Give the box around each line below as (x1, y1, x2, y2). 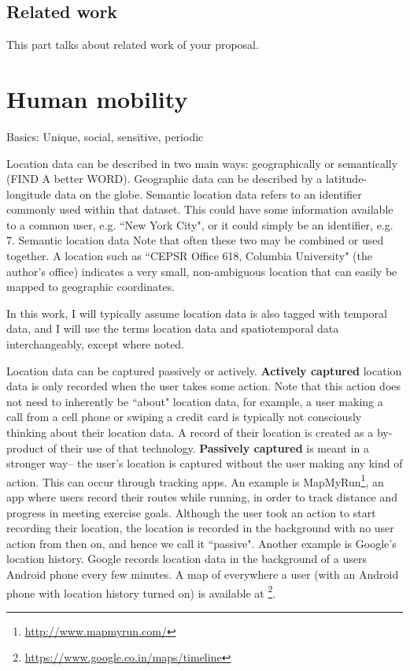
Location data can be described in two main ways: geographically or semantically (6, 155, 398, 171)
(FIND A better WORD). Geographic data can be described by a (6, 170, 323, 187)
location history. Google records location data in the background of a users (6, 550, 367, 567)
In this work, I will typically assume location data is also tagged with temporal (6, 304, 387, 321)
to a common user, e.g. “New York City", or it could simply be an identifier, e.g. (6, 216, 393, 233)
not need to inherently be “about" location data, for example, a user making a (6, 393, 383, 409)
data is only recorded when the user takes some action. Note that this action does (6, 378, 401, 394)
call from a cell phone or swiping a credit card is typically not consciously (6, 408, 362, 425)
